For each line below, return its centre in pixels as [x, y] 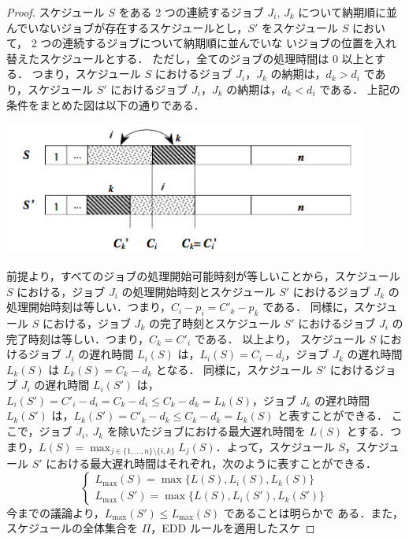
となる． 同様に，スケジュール [234, 369]
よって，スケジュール [281, 446]
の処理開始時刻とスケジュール [199, 291]
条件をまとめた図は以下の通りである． [106, 104]
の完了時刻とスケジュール [214, 322]
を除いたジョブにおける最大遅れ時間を [206, 431]
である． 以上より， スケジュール [280, 338]
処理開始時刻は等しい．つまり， [89, 307]
